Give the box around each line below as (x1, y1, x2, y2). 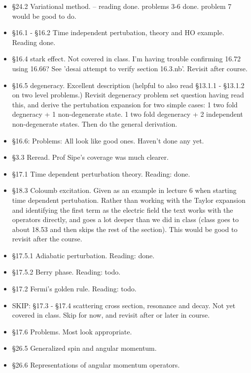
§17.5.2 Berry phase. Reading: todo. (12, 267, 121, 277)
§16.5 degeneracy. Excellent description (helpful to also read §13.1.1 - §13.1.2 (12, 80, 245, 90)
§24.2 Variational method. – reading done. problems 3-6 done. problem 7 (12, 1, 232, 11)
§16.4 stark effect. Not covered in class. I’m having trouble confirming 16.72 (12, 53, 241, 64)
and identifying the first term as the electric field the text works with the (12, 204, 233, 215)
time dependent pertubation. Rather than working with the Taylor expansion (12, 194, 246, 205)
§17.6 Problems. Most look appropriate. (12, 326, 132, 336)
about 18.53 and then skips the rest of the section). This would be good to (12, 224, 238, 234)
